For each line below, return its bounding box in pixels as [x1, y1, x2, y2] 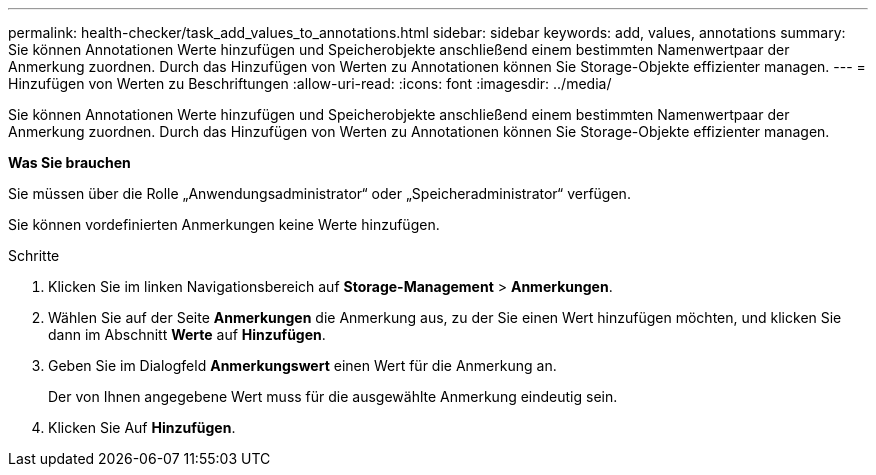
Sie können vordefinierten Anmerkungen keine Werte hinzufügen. [8, 216, 440, 233]
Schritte [8, 247, 60, 264]
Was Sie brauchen [8, 154, 131, 171]
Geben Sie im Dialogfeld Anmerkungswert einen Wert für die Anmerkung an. [48, 357, 557, 374]
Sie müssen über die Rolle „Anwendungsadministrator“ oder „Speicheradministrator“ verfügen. [8, 185, 631, 202]
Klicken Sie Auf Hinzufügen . [48, 419, 236, 436]
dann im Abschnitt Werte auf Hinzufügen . [48, 326, 326, 343]
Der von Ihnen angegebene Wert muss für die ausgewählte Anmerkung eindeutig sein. [48, 388, 618, 405]
